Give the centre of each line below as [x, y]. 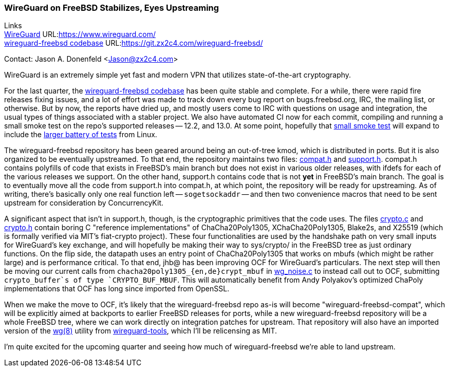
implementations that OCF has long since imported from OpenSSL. [117, 289]
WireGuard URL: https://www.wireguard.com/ [80, 34]
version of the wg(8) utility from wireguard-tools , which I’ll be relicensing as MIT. [141, 331]
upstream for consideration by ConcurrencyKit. [84, 203]
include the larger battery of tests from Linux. [81, 135]
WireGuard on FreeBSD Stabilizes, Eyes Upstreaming [112, 8]
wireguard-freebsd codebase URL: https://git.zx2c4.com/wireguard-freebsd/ [134, 43]
